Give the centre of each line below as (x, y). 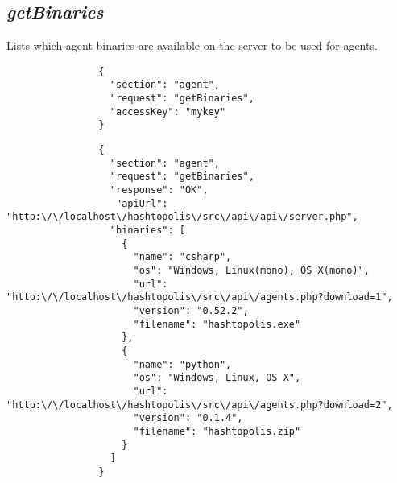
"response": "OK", (159, 190)
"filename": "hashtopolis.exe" (217, 324)
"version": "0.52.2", (191, 310)
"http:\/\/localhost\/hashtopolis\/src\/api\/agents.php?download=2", (200, 405)
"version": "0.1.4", (188, 418)
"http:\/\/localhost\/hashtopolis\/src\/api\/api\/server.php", (182, 217)
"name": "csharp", (182, 257)
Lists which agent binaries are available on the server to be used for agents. (192, 45)
